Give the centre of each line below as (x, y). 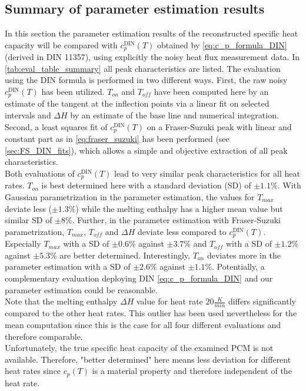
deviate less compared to (182, 231)
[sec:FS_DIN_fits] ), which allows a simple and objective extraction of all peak (146, 150)
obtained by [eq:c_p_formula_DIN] (222, 44)
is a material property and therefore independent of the (192, 371)
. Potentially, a (238, 266)
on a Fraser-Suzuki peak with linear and (219, 126)
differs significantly (262, 301)
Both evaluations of (40, 173)
